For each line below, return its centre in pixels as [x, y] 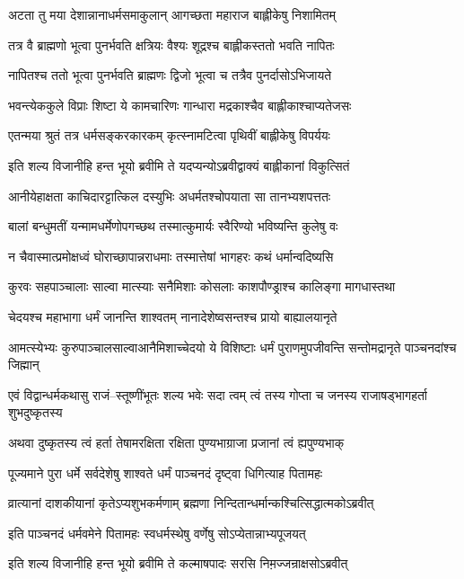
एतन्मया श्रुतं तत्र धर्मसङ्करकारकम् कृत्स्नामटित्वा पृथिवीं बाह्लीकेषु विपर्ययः [169, 135]
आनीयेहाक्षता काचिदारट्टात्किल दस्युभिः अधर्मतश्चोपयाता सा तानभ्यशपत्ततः [170, 196]
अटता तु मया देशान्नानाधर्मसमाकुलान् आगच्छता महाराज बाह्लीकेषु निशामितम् [172, 14]
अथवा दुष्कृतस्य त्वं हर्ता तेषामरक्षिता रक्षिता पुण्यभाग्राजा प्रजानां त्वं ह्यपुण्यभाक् [176, 442]
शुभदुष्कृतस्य [35, 412]
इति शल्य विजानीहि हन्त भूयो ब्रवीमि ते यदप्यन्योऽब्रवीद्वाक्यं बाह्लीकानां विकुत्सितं [179, 165]
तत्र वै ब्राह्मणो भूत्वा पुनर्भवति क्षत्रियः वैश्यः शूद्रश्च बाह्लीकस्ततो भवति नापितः [171, 45]
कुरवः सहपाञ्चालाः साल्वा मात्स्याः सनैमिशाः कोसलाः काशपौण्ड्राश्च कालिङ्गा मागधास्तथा [202, 286]
